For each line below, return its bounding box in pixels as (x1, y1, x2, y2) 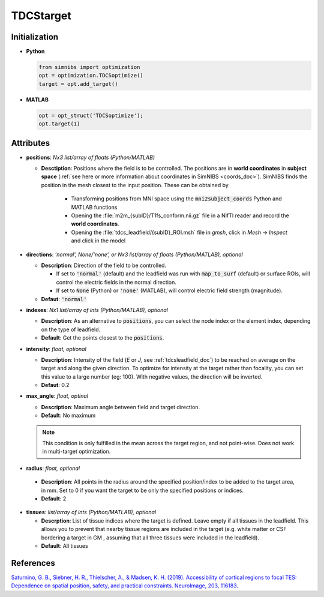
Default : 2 (41, 495, 67, 502)
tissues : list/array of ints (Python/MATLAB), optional (26, 509, 156, 516)
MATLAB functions (71, 203, 118, 211)
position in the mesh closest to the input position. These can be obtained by (41, 181, 229, 188)
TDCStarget (11, 9, 71, 22)
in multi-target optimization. (42, 448, 111, 455)
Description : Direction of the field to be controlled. (41, 262, 167, 269)
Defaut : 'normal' (41, 295, 87, 302)
